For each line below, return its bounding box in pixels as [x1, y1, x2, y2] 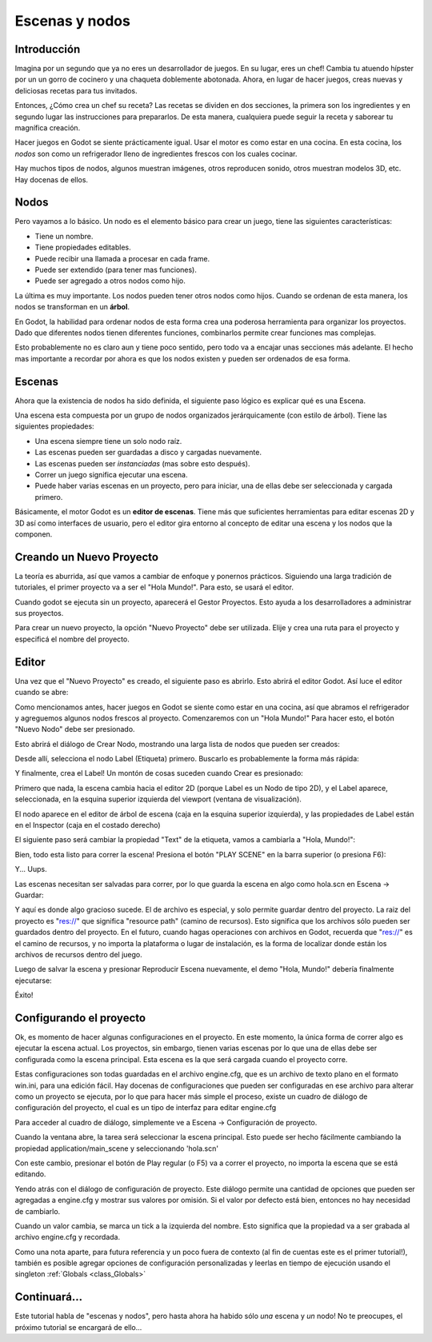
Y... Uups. [14, 865, 47, 874]
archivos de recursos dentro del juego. [14, 949, 143, 959]
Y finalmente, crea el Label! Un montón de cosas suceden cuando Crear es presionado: [14, 769, 303, 778]
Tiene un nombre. [34, 231, 94, 241]
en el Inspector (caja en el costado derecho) [14, 821, 161, 830]
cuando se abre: [14, 688, 69, 697]
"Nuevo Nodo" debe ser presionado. [14, 725, 135, 734]
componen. [14, 529, 53, 539]
